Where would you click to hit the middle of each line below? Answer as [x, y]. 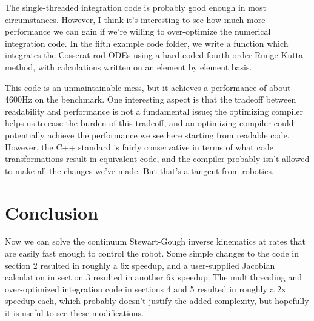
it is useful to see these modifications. [75, 313]
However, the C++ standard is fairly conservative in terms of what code [139, 147]
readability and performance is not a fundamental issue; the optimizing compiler [154, 111]
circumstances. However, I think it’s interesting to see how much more [135, 19]
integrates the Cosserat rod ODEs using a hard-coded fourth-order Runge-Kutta [154, 55]
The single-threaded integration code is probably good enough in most [135, 7]
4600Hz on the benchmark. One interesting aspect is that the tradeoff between [151, 99]
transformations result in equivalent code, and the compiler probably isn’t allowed [157, 159]
